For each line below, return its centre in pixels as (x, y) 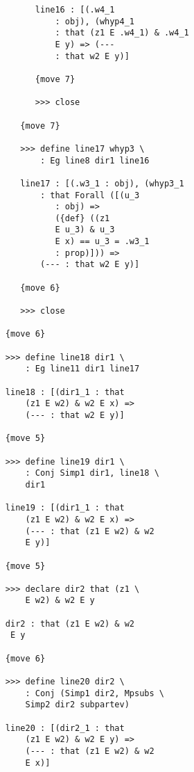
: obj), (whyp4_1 (95, 21)
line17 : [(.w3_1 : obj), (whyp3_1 (102, 183)
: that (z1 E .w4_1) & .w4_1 (122, 33)
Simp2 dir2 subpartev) (77, 705)
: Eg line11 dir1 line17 (82, 369)
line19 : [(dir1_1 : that (65, 508)
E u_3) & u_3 (85, 230)
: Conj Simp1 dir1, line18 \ (92, 473)
